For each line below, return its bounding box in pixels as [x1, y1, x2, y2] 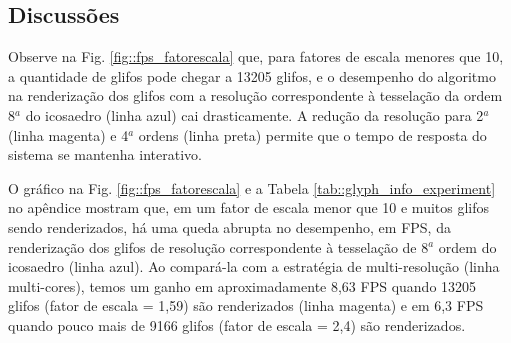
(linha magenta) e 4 [8, 124, 129, 145]
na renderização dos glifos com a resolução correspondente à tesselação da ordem [8, 85, 503, 106]
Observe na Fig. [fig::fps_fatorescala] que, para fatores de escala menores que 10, [8, 46, 504, 67]
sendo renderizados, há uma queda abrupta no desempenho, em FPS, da [8, 216, 451, 237]
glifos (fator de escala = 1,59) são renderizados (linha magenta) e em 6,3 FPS [8, 295, 484, 316]
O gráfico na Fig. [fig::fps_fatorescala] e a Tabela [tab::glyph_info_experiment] [8, 177, 496, 198]
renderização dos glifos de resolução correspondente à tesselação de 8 [8, 236, 429, 257]
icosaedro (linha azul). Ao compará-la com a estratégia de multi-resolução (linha [8, 256, 500, 277]
